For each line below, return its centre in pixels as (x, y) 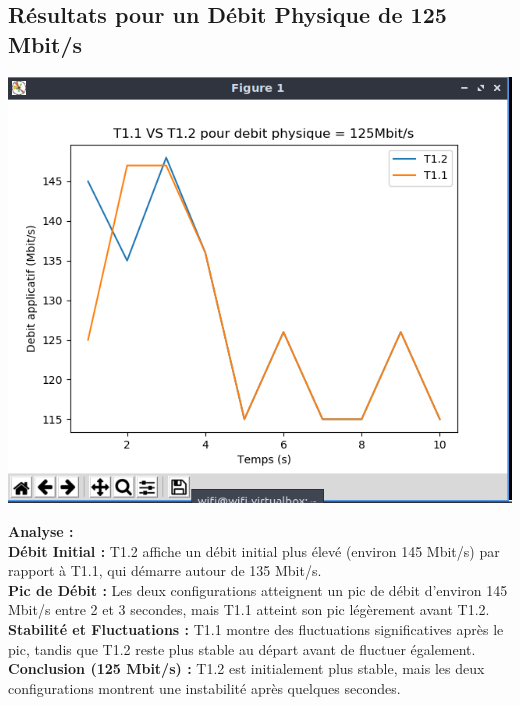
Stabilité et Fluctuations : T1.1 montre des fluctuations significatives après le (256, 628)
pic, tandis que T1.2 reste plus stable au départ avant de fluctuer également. (242, 648)
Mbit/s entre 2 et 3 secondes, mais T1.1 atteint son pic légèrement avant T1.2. (249, 609)
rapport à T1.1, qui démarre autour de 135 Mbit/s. (165, 570)
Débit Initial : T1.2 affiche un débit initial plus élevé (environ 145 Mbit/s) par (254, 550)
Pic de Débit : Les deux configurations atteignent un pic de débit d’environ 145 (258, 589)
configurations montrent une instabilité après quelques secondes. (204, 687)
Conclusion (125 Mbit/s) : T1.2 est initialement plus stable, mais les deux (246, 668)
